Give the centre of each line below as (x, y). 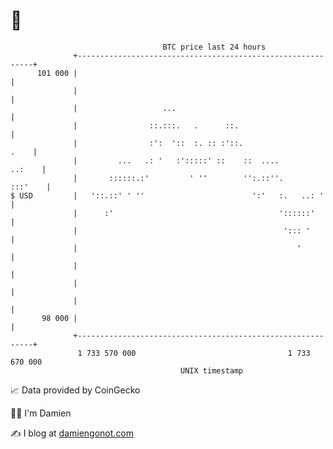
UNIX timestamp (212, 370)
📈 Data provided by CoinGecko (75, 390)
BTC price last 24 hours (214, 47)
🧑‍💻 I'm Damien (41, 413)
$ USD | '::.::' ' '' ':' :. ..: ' (167, 195)
